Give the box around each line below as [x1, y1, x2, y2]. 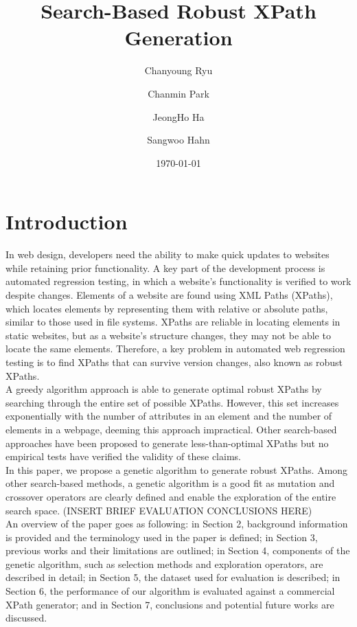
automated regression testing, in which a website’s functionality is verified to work [5, 274, 352, 288]
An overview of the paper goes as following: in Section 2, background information [5, 516, 348, 531]
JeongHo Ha [152, 109, 205, 124]
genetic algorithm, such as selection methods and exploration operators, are [5, 556, 323, 571]
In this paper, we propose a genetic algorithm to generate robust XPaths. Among [5, 462, 348, 477]
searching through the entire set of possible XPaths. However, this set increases [5, 395, 339, 409]
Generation [124, 23, 233, 52]
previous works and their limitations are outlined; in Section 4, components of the [5, 543, 350, 558]
